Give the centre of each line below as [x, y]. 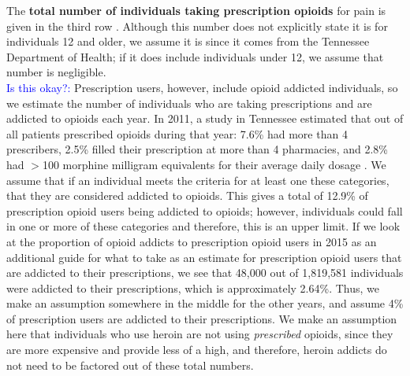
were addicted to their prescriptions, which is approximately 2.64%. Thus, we [193, 288]
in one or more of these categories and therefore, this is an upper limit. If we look [203, 226]
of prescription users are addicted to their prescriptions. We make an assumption [202, 318]
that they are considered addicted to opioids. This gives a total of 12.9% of [187, 195]
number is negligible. [56, 72]
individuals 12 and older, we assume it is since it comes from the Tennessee [188, 41]
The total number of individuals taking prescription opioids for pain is [196, 10]
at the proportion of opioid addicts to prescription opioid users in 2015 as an [192, 241]
